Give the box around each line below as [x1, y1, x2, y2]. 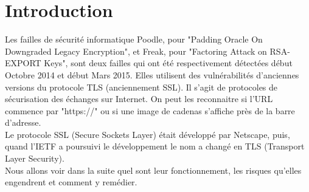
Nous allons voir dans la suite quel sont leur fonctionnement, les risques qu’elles [5, 163, 302, 176]
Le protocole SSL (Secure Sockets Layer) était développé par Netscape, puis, [5, 128, 290, 140]
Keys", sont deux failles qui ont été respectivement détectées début [44, 57, 293, 69]
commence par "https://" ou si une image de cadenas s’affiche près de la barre [5, 104, 295, 117]
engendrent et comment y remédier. [5, 176, 137, 188]
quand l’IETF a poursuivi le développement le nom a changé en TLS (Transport [5, 140, 305, 153]
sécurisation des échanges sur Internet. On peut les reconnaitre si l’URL [5, 92, 273, 105]
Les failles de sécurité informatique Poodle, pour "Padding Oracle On [5, 33, 263, 46]
